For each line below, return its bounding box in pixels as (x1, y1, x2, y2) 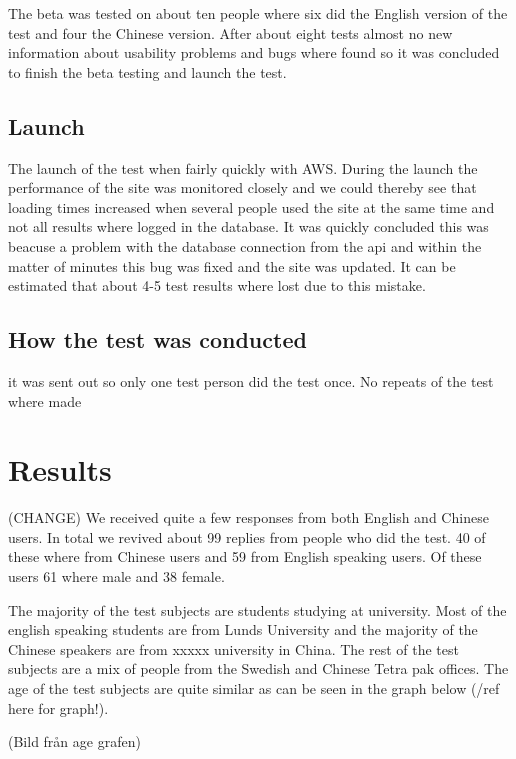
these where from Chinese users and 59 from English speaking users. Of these (8, 546, 482, 567)
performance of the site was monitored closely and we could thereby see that (8, 177, 477, 198)
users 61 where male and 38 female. (8, 566, 225, 587)
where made (8, 390, 82, 411)
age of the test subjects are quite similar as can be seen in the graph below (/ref (8, 678, 500, 698)
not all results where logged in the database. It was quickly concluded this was (8, 216, 489, 237)
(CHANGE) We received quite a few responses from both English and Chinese (8, 507, 489, 528)
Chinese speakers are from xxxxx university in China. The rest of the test (8, 638, 459, 659)
